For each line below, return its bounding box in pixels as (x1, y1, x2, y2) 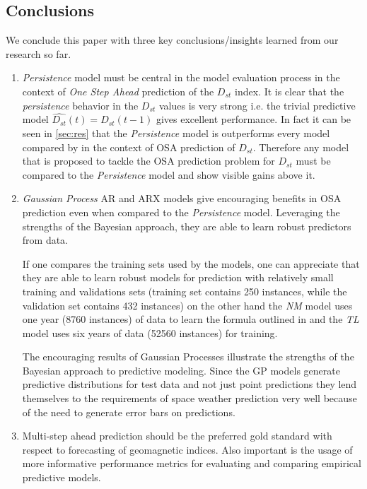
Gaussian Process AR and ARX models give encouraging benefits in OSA (22, 191, 342, 206)
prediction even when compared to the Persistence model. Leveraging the (22, 204, 340, 219)
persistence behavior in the (22, 98, 139, 112)
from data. (22, 232, 69, 247)
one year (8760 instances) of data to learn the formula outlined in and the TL (22, 312, 359, 326)
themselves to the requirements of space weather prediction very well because (22, 391, 357, 406)
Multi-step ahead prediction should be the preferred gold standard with (22, 428, 332, 443)
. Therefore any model (252, 139, 349, 154)
